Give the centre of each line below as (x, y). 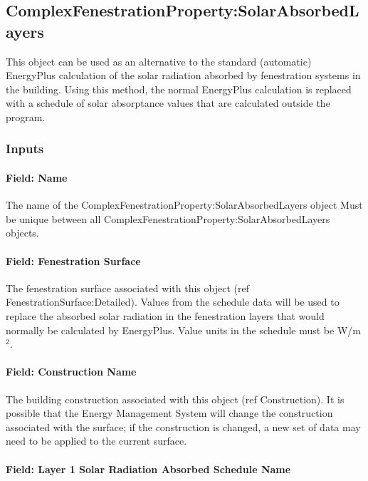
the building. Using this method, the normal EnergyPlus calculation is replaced (179, 89)
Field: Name (37, 177)
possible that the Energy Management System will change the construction (169, 413)
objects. (22, 233)
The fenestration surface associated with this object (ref (127, 288)
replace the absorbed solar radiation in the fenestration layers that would (165, 315)
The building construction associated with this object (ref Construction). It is (175, 399)
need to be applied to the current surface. (96, 441)
